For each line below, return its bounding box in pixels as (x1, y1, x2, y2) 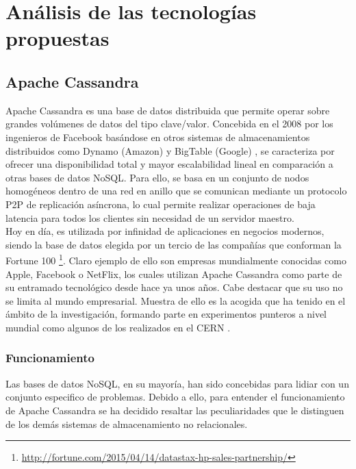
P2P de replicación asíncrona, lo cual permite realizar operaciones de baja (5, 197, 316, 211)
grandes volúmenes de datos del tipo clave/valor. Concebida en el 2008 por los (5, 116, 333, 131)
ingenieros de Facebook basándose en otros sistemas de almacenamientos (5, 129, 310, 144)
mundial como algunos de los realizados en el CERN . (5, 320, 231, 334)
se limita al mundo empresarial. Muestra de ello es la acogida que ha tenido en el (5, 293, 346, 307)
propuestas (5, 24, 110, 52)
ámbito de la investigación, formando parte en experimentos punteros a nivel (5, 307, 327, 321)
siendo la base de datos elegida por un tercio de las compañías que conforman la (5, 237, 342, 251)
